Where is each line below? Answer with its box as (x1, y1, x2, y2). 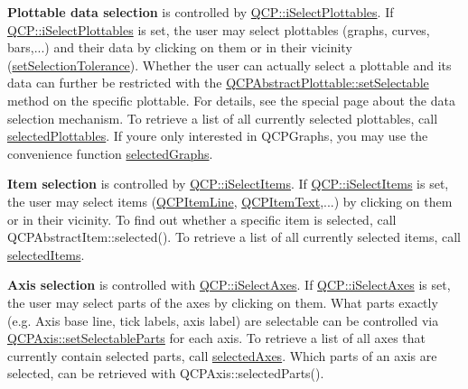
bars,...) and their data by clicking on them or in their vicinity (7, 38, 352, 57)
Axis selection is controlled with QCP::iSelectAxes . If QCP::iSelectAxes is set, (7, 275, 451, 294)
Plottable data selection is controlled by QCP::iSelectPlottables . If (7, 3, 394, 21)
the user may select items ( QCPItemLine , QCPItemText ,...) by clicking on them (7, 191, 453, 210)
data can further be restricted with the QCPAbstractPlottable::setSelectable (7, 73, 429, 92)
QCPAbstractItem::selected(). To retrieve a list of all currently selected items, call (7, 227, 461, 246)
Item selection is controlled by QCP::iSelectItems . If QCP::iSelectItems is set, (7, 174, 449, 193)
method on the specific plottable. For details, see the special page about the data (7, 90, 455, 109)
